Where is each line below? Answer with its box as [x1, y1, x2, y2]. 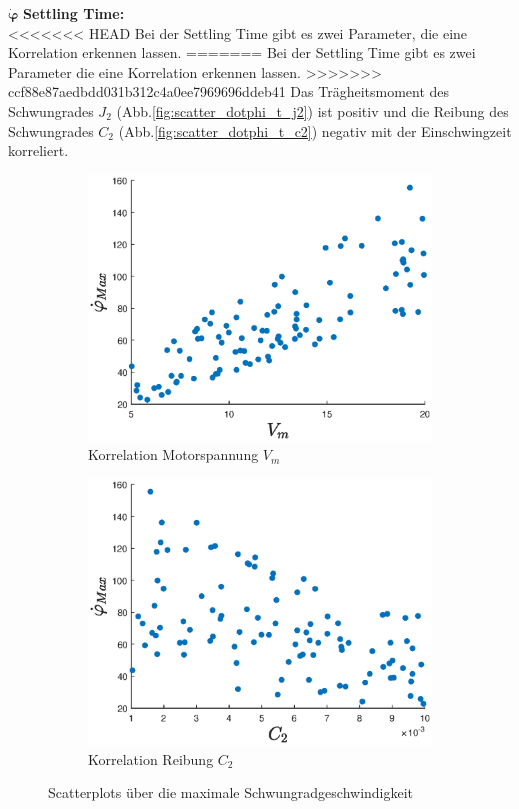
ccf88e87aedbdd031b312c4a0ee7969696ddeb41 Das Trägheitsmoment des [8, 81, 450, 102]
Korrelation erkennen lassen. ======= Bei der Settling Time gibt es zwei [8, 42, 476, 63]
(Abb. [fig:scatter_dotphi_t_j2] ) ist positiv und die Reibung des [116, 100, 509, 121]
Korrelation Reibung [88, 748, 214, 769]
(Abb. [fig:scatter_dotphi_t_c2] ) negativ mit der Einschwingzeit [118, 120, 512, 141]
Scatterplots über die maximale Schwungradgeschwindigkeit [48, 782, 414, 803]
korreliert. [8, 140, 69, 161]
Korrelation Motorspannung [88, 444, 259, 465]
